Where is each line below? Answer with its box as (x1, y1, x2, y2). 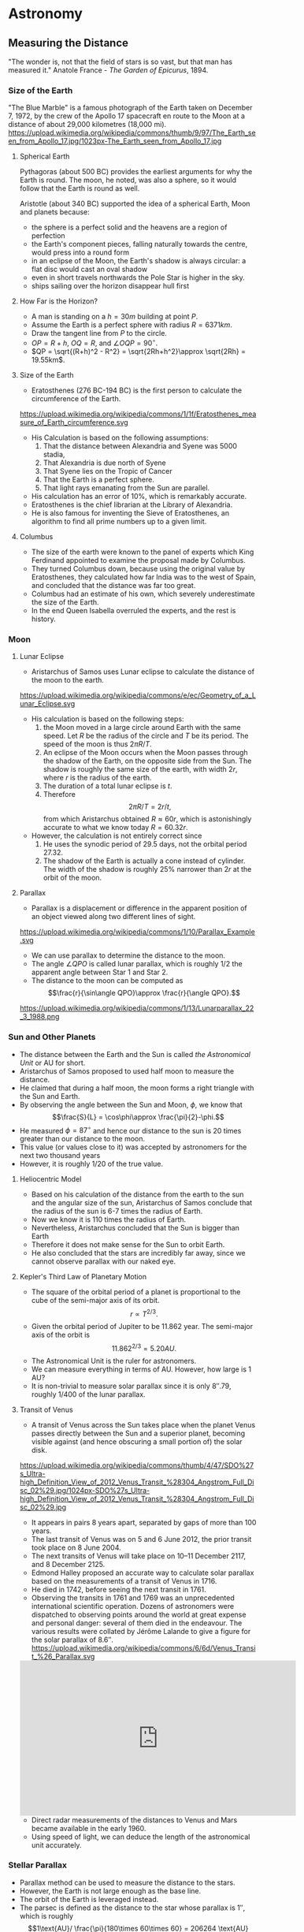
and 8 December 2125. (31, 1559, 106, 1569)
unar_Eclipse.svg (19, 699, 76, 709)
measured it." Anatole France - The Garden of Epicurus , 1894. (8, 65, 209, 75)
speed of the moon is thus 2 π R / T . (43, 739, 152, 749)
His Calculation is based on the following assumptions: (31, 433, 209, 442)
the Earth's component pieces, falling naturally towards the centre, (31, 240, 248, 249)
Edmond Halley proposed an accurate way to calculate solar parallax (31, 1568, 254, 1577)
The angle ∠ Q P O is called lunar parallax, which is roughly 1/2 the (31, 959, 243, 969)
